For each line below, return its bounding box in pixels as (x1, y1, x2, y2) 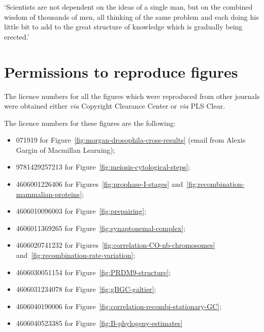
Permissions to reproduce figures (4, 61, 238, 82)
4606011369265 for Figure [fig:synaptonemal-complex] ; (16, 222, 186, 233)
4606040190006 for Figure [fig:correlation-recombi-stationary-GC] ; (16, 301, 222, 311)
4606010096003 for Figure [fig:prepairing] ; (16, 206, 147, 216)
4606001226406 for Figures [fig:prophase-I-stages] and (16, 179, 183, 189)
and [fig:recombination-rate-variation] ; (16, 250, 136, 260)
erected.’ (4, 31, 29, 42)
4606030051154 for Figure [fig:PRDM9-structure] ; (16, 267, 171, 277)
